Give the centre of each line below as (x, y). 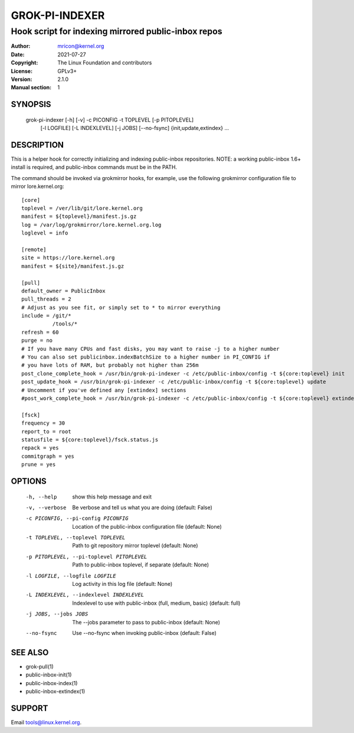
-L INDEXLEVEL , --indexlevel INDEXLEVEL (85, 595)
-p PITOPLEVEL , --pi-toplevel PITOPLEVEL (86, 556)
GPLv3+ (67, 71)
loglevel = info (45, 233)
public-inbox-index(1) (52, 683)
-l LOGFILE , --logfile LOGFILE (71, 576)
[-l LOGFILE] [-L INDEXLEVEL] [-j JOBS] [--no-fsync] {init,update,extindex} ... (135, 128)
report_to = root (46, 431)
